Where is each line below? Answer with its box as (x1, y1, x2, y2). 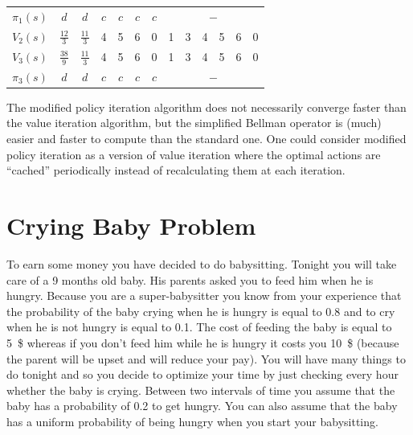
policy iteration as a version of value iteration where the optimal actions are (6, 146, 381, 162)
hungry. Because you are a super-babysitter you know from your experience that (6, 287, 402, 304)
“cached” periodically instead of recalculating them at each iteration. (6, 162, 346, 179)
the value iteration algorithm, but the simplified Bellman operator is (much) (6, 114, 382, 131)
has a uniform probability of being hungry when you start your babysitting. (6, 412, 378, 429)
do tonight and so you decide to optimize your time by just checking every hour (6, 366, 399, 383)
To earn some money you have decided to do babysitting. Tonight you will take (6, 255, 397, 272)
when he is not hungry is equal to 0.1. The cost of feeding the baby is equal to (6, 318, 392, 335)
